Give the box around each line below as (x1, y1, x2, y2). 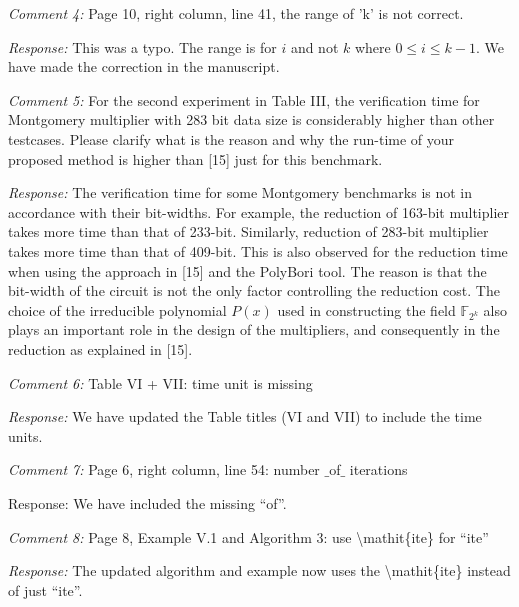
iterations (349, 459, 408, 480)
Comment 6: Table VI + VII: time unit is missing (8, 372, 313, 393)
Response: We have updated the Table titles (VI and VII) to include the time (8, 406, 482, 427)
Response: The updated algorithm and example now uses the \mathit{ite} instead (8, 560, 511, 581)
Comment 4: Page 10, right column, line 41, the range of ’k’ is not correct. (8, 3, 464, 23)
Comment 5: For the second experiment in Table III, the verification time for (8, 89, 480, 110)
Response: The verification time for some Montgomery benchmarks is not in (8, 182, 473, 203)
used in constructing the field (277, 299, 456, 320)
